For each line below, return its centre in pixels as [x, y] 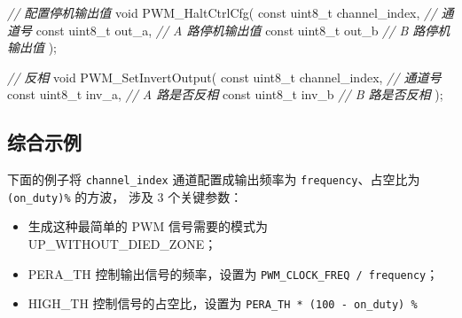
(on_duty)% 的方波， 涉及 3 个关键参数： [125, 196]
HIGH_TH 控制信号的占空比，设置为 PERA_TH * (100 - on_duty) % [223, 303]
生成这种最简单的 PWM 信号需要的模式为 [148, 226]
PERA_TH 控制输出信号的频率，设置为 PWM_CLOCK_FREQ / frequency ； [233, 273]
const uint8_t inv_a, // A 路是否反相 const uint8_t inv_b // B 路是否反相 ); [225, 94]
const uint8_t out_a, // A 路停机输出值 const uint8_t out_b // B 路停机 [243, 30]
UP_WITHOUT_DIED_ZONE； [122, 244]
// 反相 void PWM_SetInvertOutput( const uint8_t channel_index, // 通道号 [224, 77]
